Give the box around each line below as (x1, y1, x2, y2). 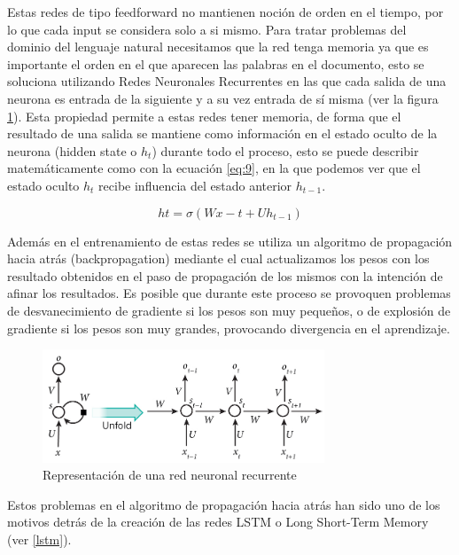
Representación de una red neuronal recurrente (43, 465, 297, 484)
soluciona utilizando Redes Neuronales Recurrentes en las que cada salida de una (7, 72, 447, 90)
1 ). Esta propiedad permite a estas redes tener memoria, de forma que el (7, 106, 401, 125)
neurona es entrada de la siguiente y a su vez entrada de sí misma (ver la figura (7, 89, 439, 107)
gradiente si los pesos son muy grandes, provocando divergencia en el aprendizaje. (7, 318, 450, 337)
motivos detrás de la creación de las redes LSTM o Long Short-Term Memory (7, 512, 429, 531)
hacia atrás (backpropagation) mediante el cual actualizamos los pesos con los (7, 249, 430, 268)
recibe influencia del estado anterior (98, 176, 292, 194)
